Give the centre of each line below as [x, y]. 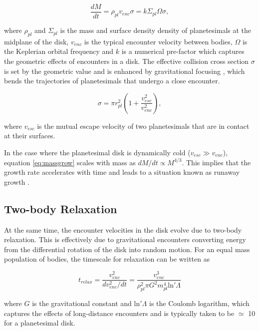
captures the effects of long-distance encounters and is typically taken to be [119, 313]
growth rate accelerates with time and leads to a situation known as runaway [122, 172]
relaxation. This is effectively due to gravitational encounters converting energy [125, 239]
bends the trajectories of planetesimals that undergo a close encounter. [112, 81]
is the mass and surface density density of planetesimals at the [156, 30]
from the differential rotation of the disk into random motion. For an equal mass [127, 249]
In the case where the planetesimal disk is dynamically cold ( [97, 153]
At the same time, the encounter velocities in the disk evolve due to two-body [123, 229]
